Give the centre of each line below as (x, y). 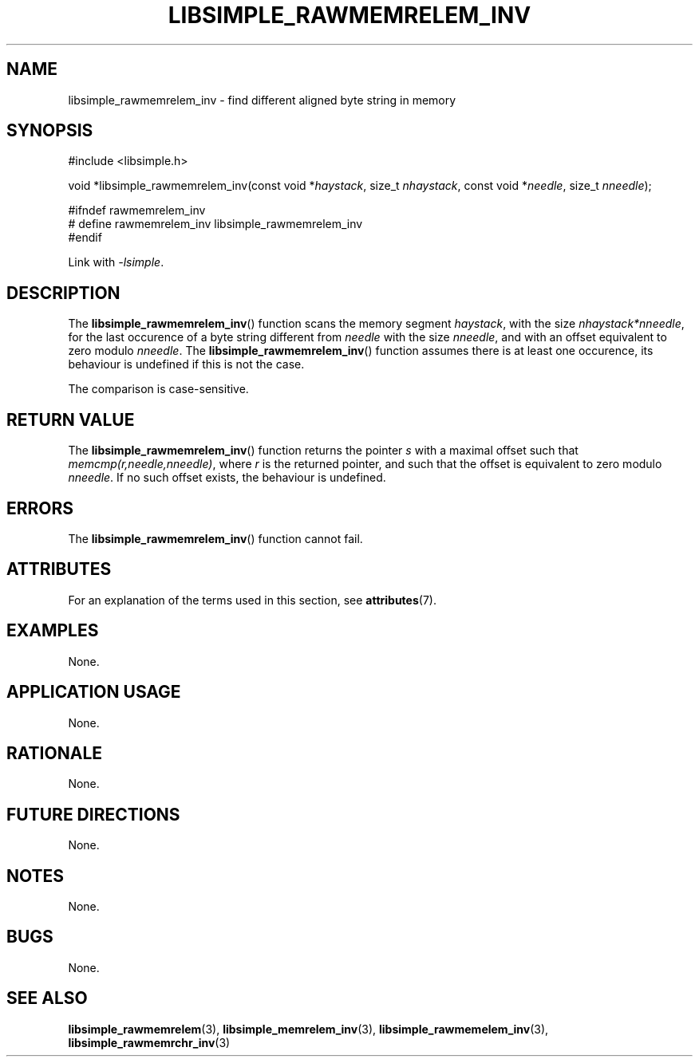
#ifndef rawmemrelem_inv (137, 211)
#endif (85, 238)
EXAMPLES (53, 631)
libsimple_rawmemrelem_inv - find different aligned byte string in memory (262, 100)
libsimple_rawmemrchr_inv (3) (149, 1042)
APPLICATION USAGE (94, 692)
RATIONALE (55, 753)
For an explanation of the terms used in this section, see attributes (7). (252, 600)
